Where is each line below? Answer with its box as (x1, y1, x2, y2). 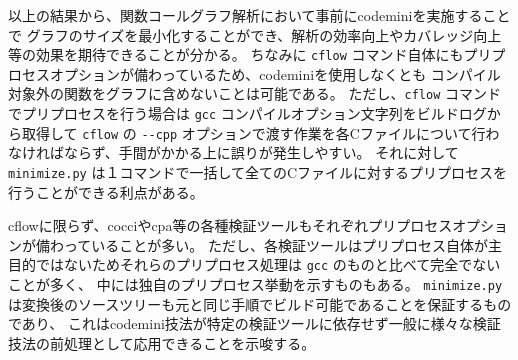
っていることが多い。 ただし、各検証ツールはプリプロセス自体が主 (63, 234, 502, 255)
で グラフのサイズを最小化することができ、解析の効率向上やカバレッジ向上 (8, 24, 502, 45)
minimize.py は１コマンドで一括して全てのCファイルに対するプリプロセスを (8, 162, 508, 182)
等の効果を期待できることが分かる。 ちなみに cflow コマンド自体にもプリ (8, 44, 492, 65)
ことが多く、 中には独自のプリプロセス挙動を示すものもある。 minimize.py (8, 274, 503, 295)
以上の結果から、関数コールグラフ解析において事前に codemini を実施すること (8, 5, 511, 25)
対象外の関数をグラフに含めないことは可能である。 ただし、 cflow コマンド (8, 83, 501, 104)
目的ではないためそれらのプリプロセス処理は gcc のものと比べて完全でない (8, 254, 501, 275)
